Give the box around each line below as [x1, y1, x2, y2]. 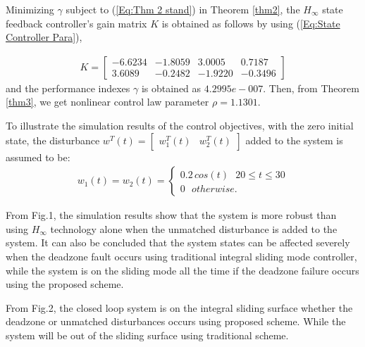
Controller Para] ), [6, 30, 82, 44]
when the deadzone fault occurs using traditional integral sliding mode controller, [6, 249, 357, 263]
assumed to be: [6, 149, 70, 164]
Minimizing [6, 2, 54, 16]
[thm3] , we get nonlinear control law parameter [6, 94, 209, 109]
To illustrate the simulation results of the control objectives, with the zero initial [6, 118, 354, 132]
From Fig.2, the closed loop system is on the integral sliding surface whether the [6, 300, 353, 315]
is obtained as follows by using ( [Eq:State [161, 15, 340, 30]
